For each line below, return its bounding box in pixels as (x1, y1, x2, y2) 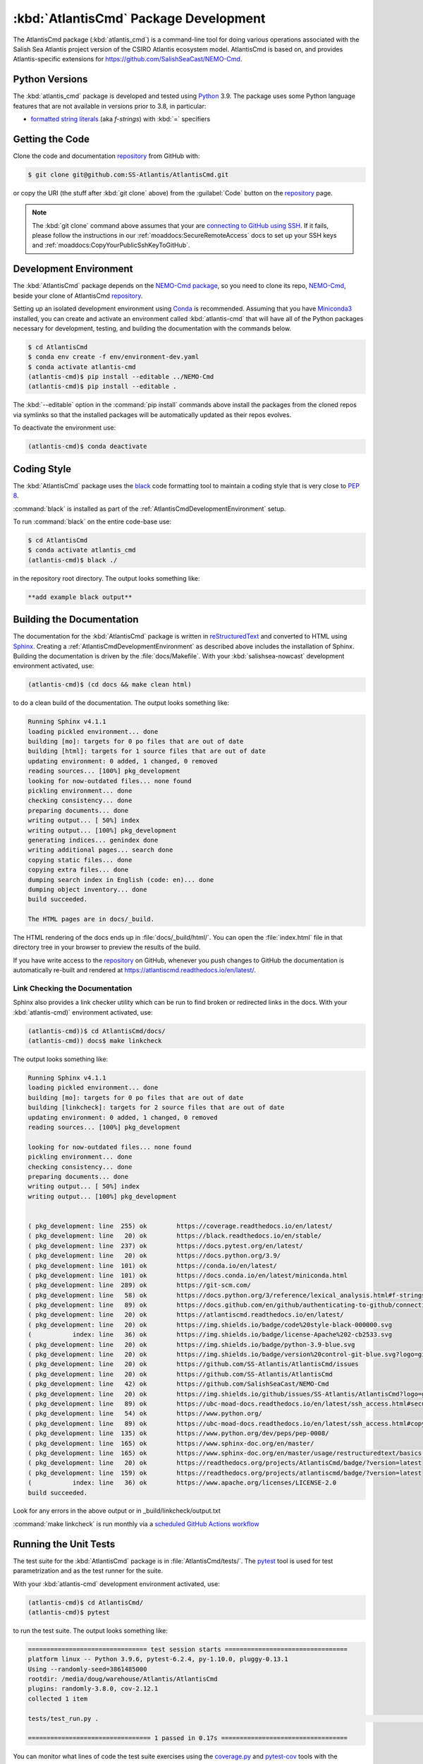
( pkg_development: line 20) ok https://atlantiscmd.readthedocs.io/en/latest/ (27, 1311, 345, 1319)
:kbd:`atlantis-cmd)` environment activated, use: (13, 1008, 153, 1016)
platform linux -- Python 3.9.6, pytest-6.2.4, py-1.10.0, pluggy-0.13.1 (27, 1655, 288, 1663)
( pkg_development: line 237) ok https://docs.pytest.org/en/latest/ (27, 1242, 303, 1250)
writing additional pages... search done (27, 846, 173, 854)
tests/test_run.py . (27, 1715, 99, 1722)
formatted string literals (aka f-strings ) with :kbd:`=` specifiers (30, 115, 211, 123)
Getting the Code (13, 133, 90, 145)
